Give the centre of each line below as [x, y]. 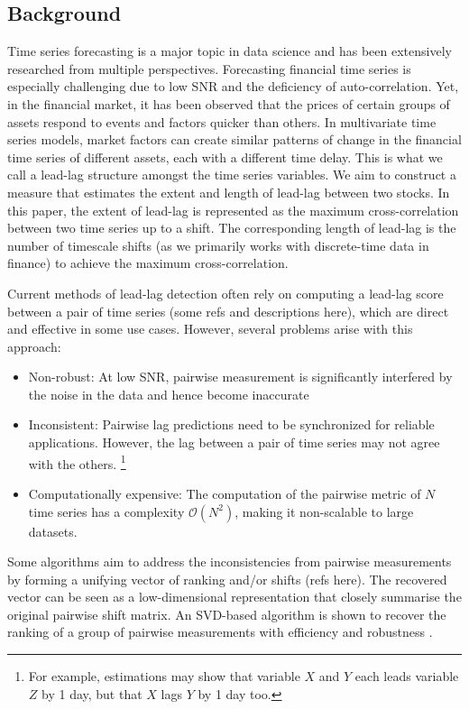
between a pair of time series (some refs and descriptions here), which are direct [228, 311]
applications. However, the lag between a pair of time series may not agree [234, 442]
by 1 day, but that [92, 693]
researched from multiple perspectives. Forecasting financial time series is [209, 68]
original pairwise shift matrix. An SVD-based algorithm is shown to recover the [227, 614]
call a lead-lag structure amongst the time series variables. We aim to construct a [232, 175]
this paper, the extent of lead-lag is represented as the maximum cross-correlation [233, 210]
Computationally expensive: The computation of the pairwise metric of [225, 493]
